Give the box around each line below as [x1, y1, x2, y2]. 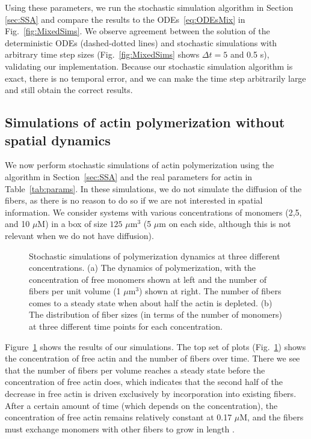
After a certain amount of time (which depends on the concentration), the [5, 399, 278, 411]
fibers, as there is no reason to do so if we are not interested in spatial [5, 194, 263, 207]
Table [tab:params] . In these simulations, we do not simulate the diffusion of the [5, 182, 302, 195]
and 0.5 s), [230, 48, 269, 61]
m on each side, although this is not [159, 217, 291, 230]
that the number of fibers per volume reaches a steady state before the [5, 363, 265, 376]
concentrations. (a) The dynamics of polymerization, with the [29, 261, 256, 274]
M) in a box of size [37, 217, 107, 230]
